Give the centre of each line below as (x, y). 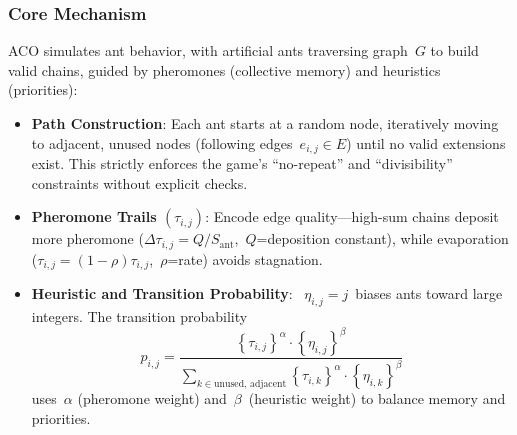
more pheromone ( (87, 238)
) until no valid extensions (426, 142)
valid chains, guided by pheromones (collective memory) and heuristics (224, 69)
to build (454, 50)
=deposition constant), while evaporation (382, 238)
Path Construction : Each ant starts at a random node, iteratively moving (265, 123)
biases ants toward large (429, 293)
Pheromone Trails (94, 216)
